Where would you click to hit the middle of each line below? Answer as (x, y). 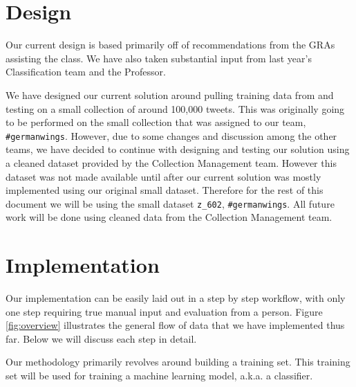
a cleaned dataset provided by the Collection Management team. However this (171, 162)
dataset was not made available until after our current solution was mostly (163, 176)
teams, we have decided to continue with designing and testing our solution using (178, 149)
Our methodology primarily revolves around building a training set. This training (178, 362)
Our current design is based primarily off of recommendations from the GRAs (170, 45)
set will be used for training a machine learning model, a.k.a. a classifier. (159, 376)
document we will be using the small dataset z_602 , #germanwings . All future (170, 203)
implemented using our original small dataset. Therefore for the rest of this (165, 190)
